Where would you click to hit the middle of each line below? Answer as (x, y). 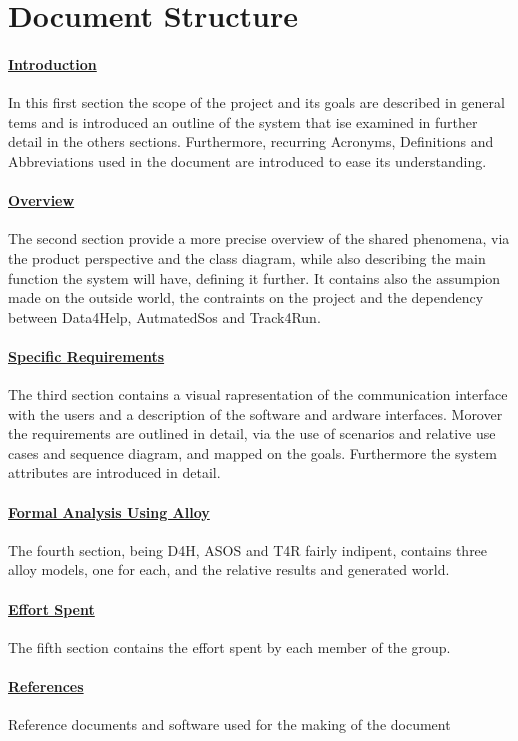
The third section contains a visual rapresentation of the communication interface (258, 394)
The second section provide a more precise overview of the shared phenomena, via (259, 238)
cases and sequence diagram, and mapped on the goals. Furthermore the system (252, 452)
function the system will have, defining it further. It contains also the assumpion (254, 277)
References (46, 686)
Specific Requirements (86, 355)
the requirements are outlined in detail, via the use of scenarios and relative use (252, 433)
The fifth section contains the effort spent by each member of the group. (229, 646)
